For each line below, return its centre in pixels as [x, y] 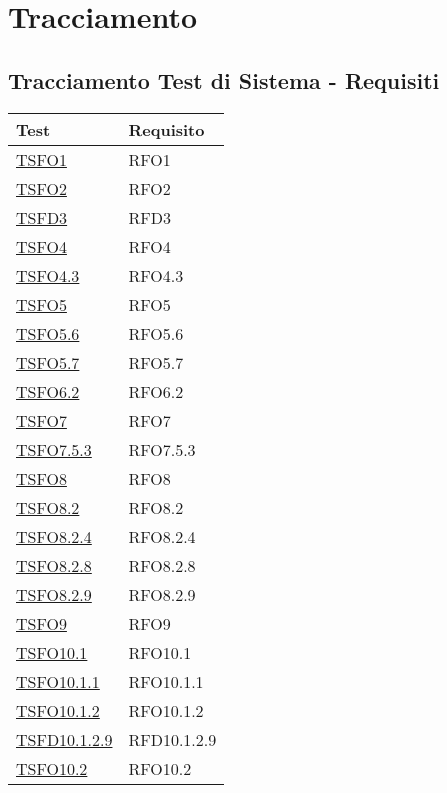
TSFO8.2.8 [54, 565]
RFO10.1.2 [166, 710]
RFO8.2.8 [162, 565]
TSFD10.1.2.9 [64, 739]
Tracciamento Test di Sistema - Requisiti [224, 79]
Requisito [166, 129]
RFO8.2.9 [162, 594]
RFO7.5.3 [162, 449]
